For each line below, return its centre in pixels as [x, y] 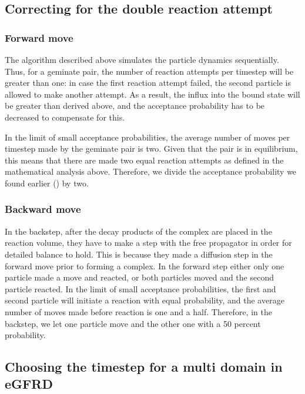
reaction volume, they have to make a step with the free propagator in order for [148, 243]
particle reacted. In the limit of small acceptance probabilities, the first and [140, 288]
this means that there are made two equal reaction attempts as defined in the [144, 160]
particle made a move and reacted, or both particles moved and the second [139, 277]
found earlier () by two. [47, 183]
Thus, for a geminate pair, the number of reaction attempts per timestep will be [149, 71]
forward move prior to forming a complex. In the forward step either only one [145, 266]
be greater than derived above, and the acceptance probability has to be [135, 106]
